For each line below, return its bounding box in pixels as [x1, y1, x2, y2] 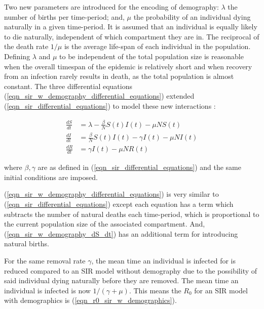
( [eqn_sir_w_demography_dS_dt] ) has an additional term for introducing [4, 228, 238, 239]
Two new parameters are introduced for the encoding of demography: [4, 2, 219, 12]
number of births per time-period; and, [4, 11, 125, 22]
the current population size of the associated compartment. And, [4, 218, 205, 229]
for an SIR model [194, 285, 248, 295]
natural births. [4, 238, 49, 249]
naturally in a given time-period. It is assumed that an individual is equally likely [4, 21, 257, 32]
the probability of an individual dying [133, 11, 251, 22]
